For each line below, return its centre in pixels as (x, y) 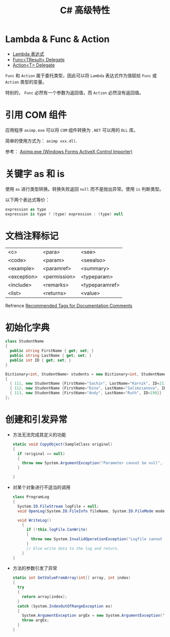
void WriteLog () (34, 520)
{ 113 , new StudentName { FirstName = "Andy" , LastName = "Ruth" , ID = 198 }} (86, 393)
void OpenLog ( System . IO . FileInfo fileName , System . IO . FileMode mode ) (92, 511)
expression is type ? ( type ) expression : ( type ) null (64, 214)
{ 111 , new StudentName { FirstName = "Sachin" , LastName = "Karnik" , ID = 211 (88, 383)
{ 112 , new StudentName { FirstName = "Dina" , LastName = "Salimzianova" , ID (88, 388)
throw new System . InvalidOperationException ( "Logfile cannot (97, 539)
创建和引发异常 (36, 420)
